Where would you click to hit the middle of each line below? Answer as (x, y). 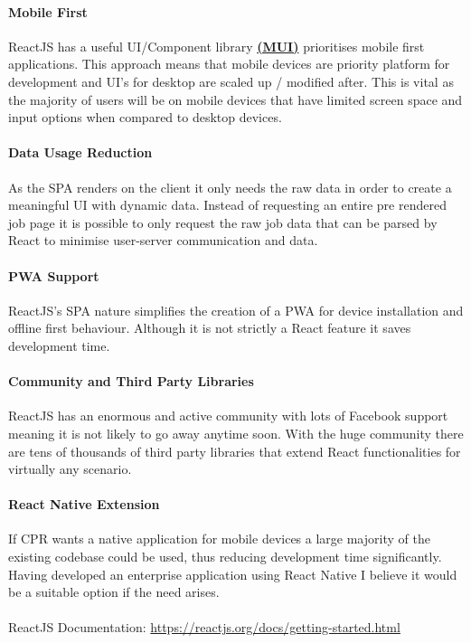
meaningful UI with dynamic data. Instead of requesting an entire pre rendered (227, 205)
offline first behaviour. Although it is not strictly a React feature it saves (210, 328)
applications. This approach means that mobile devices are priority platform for (229, 64)
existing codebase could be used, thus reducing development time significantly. (225, 557)
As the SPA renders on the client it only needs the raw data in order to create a (230, 187)
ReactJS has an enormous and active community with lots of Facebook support (228, 416)
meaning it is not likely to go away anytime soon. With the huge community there (236, 433)
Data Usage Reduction (80, 152)
